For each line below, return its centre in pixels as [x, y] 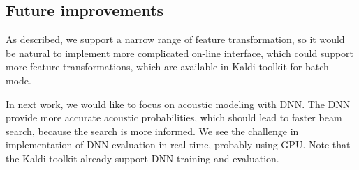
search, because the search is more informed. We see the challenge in [152, 131]
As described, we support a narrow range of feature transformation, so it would [175, 39]
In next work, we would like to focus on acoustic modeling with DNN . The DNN [178, 103]
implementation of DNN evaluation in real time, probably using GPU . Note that [178, 145]
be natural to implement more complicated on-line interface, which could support [180, 53]
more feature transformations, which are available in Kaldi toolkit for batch [167, 67]
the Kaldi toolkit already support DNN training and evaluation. [142, 158]
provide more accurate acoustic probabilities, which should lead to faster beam [174, 117]
